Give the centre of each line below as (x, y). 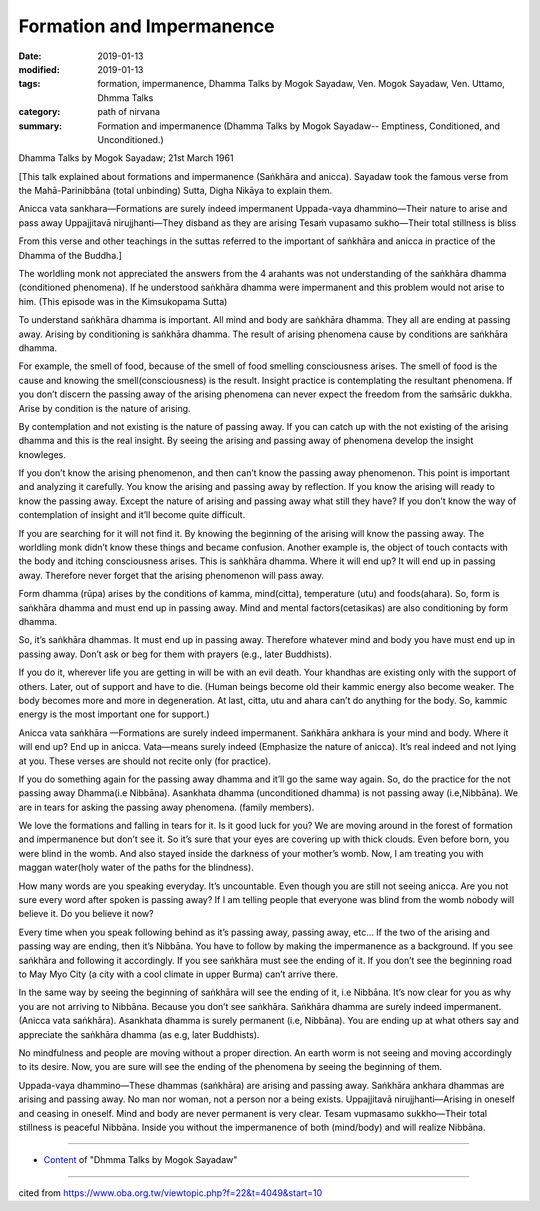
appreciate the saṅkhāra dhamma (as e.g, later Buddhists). (139, 1034)
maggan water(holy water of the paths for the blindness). (136, 867)
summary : (40, 126)
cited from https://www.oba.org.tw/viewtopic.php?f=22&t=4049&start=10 (170, 1192)
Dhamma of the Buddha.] (70, 255)
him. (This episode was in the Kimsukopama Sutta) (123, 301)
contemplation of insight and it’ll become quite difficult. (132, 515)
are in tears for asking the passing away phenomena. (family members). (166, 807)
